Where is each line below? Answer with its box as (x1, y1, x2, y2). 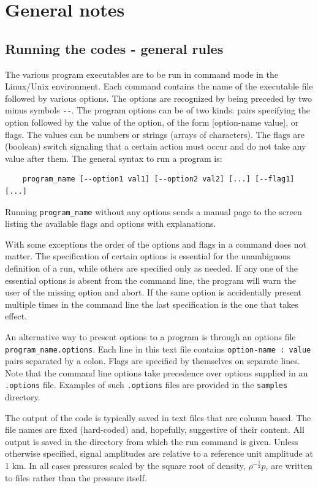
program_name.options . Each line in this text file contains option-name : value (5, 342, 311, 355)
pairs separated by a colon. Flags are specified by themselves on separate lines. (5, 354, 300, 367)
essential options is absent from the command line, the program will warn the (5, 273, 296, 286)
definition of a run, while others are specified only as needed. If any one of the (5, 262, 298, 275)
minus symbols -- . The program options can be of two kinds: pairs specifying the (5, 104, 310, 116)
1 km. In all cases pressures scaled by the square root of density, (5, 459, 246, 472)
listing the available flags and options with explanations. (5, 217, 216, 230)
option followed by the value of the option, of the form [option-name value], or (5, 116, 299, 129)
